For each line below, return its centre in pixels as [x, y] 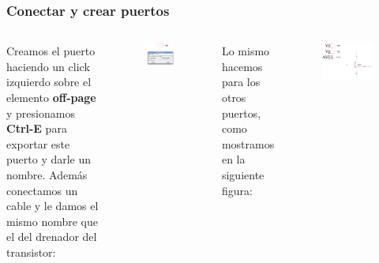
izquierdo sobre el [49, 82]
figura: [237, 190]
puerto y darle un [49, 159]
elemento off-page [51, 97]
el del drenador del [52, 237]
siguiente [243, 174]
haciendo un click [48, 66]
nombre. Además [47, 174]
